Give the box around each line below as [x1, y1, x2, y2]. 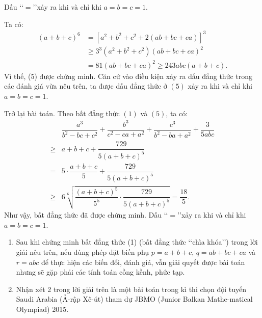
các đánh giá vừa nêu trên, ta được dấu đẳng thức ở [4, 81, 167, 91]
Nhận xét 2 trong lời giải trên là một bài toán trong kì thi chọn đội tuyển [16, 283, 247, 294]
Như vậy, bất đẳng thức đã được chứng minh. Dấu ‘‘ [4, 209, 168, 220]
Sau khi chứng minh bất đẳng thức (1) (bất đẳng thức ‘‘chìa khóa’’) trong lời [16, 236, 258, 247]
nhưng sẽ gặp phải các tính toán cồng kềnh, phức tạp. [16, 267, 185, 277]
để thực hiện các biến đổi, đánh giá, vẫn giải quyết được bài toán [41, 256, 245, 267]
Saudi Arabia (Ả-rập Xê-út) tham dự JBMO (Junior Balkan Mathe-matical [16, 294, 253, 304]
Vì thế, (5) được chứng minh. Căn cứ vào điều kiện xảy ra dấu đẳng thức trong [4, 70, 253, 81]
